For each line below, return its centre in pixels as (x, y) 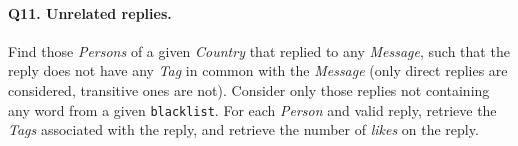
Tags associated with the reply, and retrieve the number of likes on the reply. (243, 129)
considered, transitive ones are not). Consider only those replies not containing (249, 89)
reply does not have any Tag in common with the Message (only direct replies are (258, 70)
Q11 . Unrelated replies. (90, 12)
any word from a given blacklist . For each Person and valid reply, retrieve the (252, 109)
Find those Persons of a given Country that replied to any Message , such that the (259, 50)
